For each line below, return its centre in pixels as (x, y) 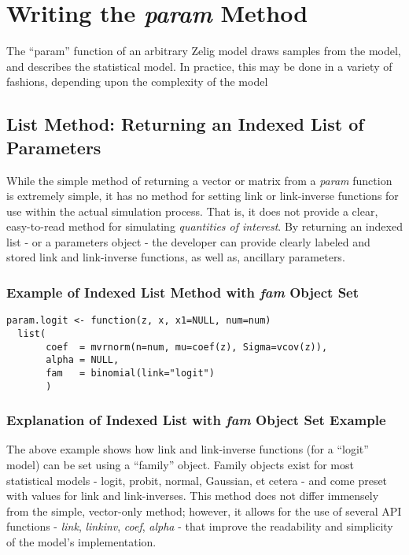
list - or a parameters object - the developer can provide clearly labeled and (188, 241)
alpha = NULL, (83, 360)
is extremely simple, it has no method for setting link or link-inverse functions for (203, 196)
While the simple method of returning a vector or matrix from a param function (199, 180)
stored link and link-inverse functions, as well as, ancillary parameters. (176, 257)
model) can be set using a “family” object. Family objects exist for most (180, 465)
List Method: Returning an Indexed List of (185, 124)
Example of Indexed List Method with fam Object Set (183, 292)
